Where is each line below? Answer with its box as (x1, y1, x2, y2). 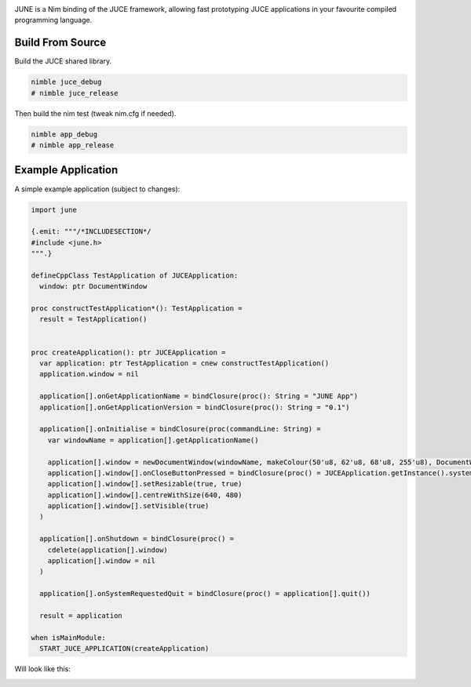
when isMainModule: (31, 633, 106, 642)
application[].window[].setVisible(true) (47, 502, 210, 511)
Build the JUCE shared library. (14, 56, 112, 66)
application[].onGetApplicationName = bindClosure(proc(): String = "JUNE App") (39, 392, 359, 401)
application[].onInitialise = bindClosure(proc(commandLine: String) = (39, 424, 321, 434)
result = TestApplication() (39, 314, 148, 324)
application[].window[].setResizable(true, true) (47, 479, 243, 489)
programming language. (14, 16, 93, 25)
